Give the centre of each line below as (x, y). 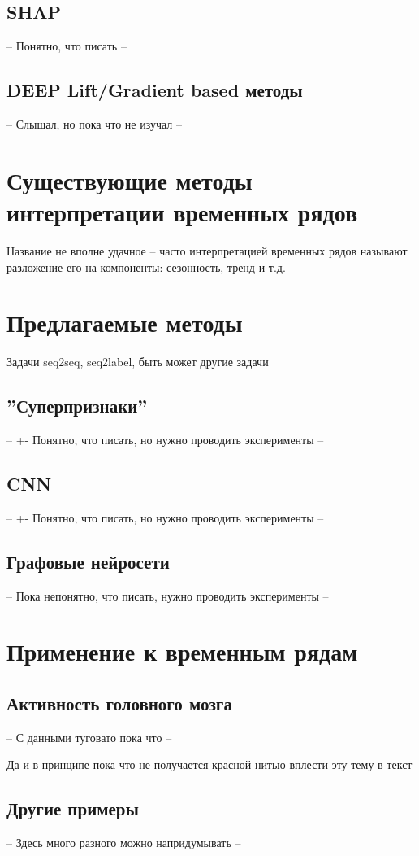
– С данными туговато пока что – (89, 737)
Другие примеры (73, 808)
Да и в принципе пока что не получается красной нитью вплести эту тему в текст (209, 764)
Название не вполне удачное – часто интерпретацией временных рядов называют (207, 250)
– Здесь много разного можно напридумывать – (124, 843)
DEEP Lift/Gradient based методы (155, 90)
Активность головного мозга (119, 703)
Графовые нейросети (88, 561)
